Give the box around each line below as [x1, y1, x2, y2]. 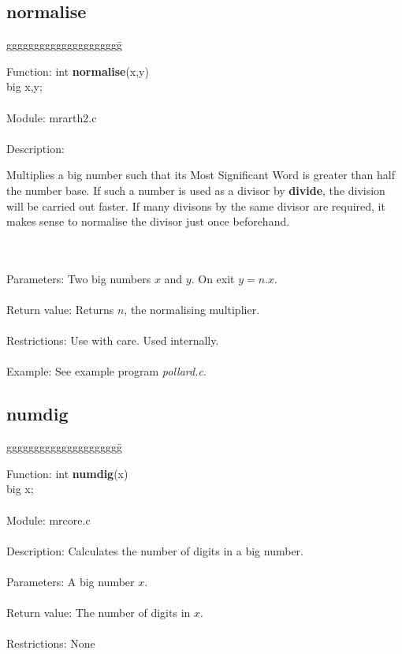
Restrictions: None [6, 635, 95, 652]
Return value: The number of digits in [6, 604, 191, 621]
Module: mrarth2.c [6, 109, 97, 125]
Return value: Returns [6, 301, 114, 318]
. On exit [191, 270, 235, 286]
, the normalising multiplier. [124, 301, 260, 318]
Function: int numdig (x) [6, 465, 128, 481]
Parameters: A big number [6, 574, 135, 590]
